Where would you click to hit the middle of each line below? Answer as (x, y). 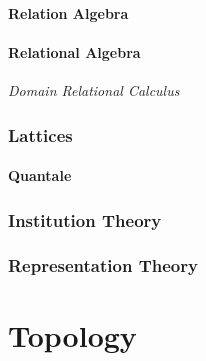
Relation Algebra (68, 12)
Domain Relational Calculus (94, 89)
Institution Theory (85, 219)
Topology (72, 335)
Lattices (40, 134)
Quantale (40, 175)
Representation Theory (103, 265)
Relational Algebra (74, 51)
